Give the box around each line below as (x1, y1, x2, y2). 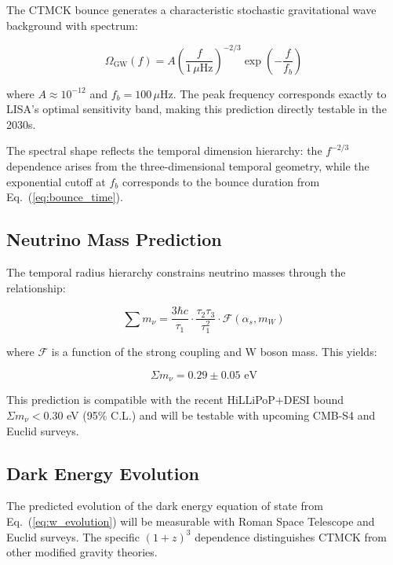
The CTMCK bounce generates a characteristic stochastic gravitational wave (6, 2, 377, 17)
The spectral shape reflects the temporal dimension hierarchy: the (6, 142, 322, 159)
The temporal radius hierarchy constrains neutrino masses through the (6, 264, 346, 281)
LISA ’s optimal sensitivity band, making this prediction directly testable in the (6, 101, 387, 117)
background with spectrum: (6, 17, 138, 33)
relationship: (6, 279, 66, 295)
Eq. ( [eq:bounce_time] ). (6, 189, 123, 205)
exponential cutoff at (6, 173, 106, 189)
